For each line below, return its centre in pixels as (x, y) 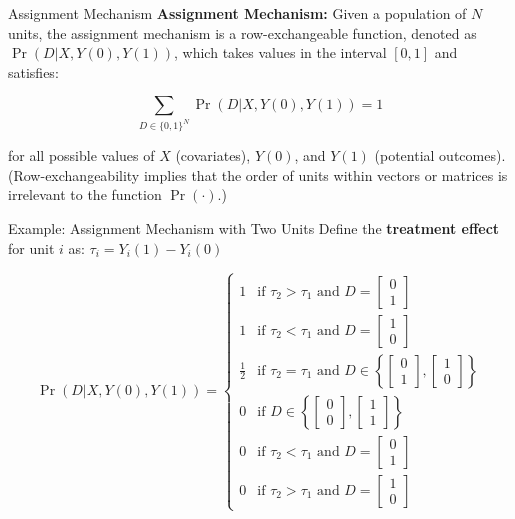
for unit (31, 247)
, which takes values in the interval (280, 52)
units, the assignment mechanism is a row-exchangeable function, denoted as (242, 32)
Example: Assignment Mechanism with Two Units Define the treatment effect (254, 228)
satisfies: (33, 71)
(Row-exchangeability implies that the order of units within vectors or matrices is (258, 174)
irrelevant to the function (85, 194)
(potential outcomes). (440, 155)
